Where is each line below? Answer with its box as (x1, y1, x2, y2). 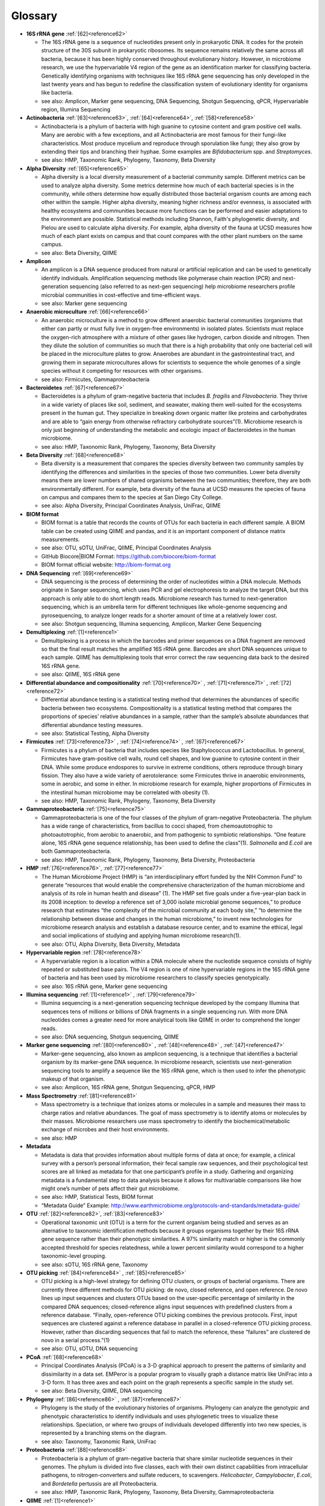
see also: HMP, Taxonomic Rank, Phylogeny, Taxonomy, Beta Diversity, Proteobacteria (41, 856, 255, 863)
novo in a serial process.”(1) (41, 1337, 110, 1344)
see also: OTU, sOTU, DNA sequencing (41, 1345, 138, 1352)
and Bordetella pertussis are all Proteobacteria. (41, 1479, 158, 1487)
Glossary (11, 9, 58, 22)
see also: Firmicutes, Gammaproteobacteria (41, 375, 150, 383)
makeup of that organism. (41, 1075, 105, 1083)
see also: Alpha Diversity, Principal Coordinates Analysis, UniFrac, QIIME (41, 502, 221, 509)
